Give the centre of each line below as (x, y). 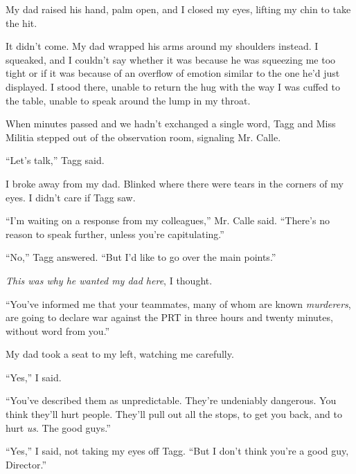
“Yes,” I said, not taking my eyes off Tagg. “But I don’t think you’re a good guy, (177, 451)
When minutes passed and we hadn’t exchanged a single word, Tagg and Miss (171, 124)
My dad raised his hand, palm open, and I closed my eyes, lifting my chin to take (178, 9)
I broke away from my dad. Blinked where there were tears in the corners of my (175, 183)
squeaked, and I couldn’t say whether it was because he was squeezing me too (171, 59)
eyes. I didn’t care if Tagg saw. (71, 197)
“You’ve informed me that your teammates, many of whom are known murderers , (178, 303)
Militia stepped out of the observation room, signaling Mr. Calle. (143, 137)
